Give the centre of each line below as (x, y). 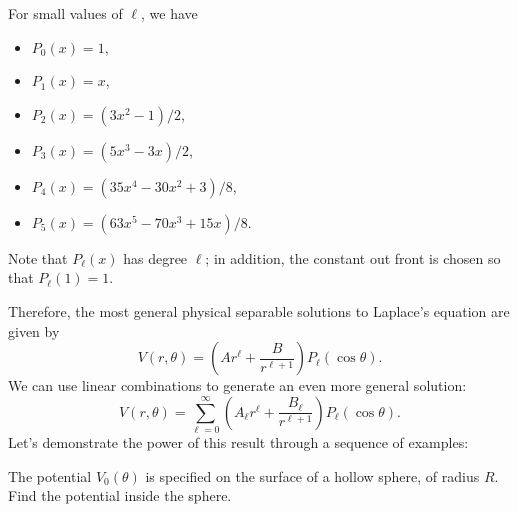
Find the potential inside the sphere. (120, 495)
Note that (38, 257)
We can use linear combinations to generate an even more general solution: (237, 385)
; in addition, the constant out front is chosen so (353, 257)
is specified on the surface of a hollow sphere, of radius (312, 475)
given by (34, 330)
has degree (155, 257)
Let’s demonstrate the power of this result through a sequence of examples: (238, 442)
